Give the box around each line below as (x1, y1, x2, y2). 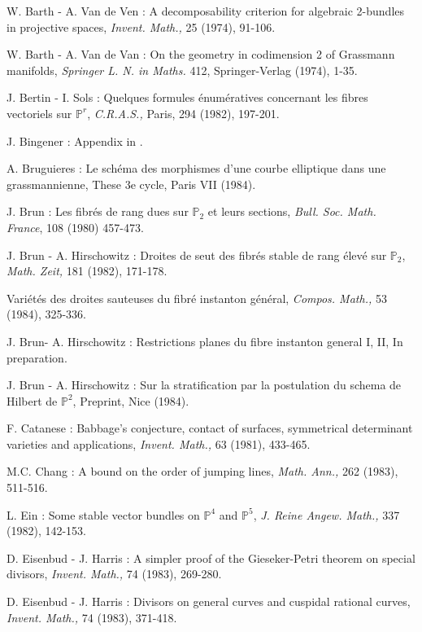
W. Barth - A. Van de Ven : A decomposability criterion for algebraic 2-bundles (7, 2, 405, 19)
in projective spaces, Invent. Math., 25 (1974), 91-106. (7, 18, 276, 35)
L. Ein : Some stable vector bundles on (7, 506, 200, 523)
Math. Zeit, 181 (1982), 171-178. (7, 262, 167, 279)
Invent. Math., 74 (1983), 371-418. (7, 608, 177, 625)
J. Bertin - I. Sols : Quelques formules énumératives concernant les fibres (7, 89, 368, 106)
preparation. (7, 349, 67, 366)
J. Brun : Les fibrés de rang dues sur (7, 203, 189, 220)
